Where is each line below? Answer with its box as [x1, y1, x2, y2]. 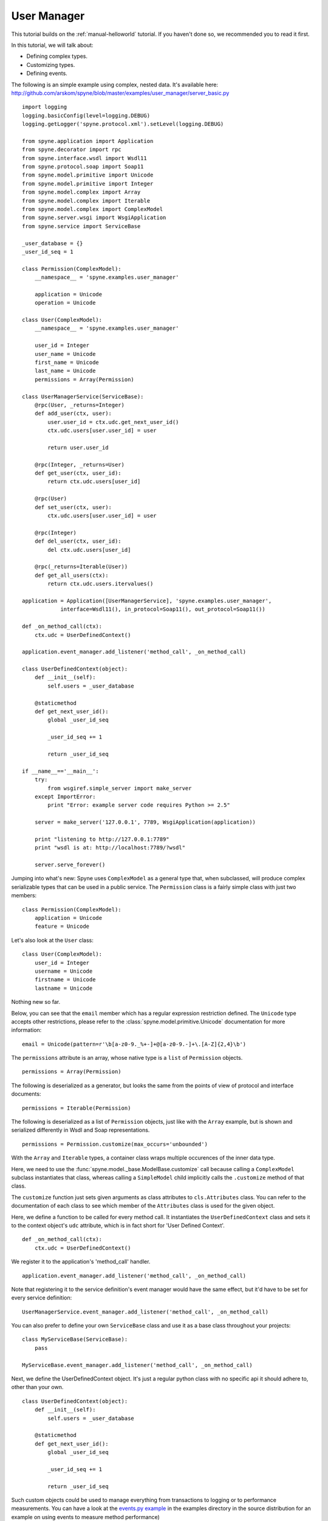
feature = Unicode [34, 923, 90, 930]
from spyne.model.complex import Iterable [22, 197, 151, 204]
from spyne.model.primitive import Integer [22, 180, 154, 187]
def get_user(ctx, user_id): [34, 470, 121, 477]
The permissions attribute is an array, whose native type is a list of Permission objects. [11, 1054, 243, 1062]
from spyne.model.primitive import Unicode [22, 172, 154, 179]
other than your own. [11, 1384, 64, 1391]
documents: [11, 1090, 41, 1098]
